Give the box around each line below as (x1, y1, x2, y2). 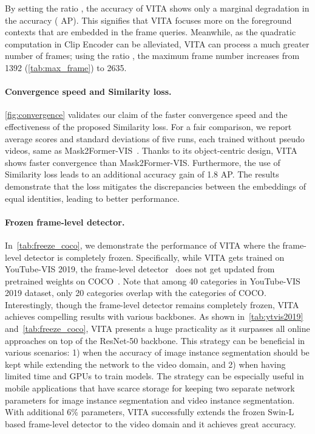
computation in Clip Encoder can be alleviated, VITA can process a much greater (5, 37, 310, 50)
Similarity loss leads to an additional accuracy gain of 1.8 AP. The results (5, 168, 279, 181)
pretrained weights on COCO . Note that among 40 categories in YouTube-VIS (5, 274, 300, 287)
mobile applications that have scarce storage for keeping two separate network (5, 382, 295, 394)
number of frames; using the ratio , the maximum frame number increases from (5, 49, 300, 62)
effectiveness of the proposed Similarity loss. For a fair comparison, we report (5, 120, 292, 133)
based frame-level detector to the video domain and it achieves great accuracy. (5, 417, 296, 430)
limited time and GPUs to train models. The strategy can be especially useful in (5, 370, 304, 382)
